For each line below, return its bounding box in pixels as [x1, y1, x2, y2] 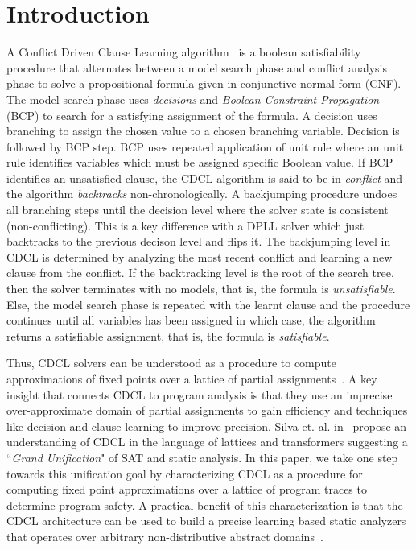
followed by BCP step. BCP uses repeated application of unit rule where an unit [6, 138, 404, 155]
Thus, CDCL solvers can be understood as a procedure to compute [6, 354, 337, 371]
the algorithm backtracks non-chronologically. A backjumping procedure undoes [6, 185, 397, 202]
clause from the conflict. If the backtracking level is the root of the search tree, [6, 264, 394, 281]
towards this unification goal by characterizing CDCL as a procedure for [6, 465, 363, 482]
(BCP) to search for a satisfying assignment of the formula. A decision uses [6, 106, 377, 123]
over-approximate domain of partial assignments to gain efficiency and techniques [6, 402, 408, 419]
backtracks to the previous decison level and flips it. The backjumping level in [6, 233, 391, 250]
